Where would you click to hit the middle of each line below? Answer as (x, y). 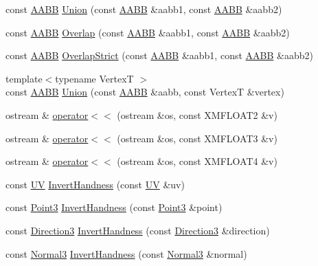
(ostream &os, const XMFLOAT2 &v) (197, 114)
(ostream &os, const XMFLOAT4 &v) (197, 161)
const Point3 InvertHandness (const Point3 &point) (114, 207)
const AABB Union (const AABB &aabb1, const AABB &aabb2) (144, 9)
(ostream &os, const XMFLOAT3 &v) (197, 138)
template (24, 78)
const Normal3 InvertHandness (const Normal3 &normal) (126, 253)
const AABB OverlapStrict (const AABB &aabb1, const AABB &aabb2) (159, 55)
